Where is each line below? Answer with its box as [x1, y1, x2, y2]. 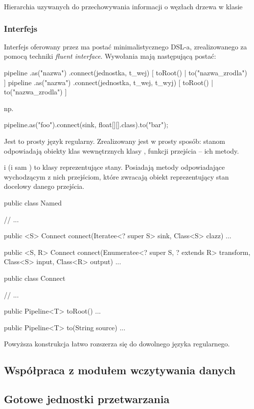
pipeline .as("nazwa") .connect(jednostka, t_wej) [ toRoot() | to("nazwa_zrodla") [4, 68, 247, 77]
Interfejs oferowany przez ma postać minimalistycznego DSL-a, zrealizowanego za [4, 41, 247, 51]
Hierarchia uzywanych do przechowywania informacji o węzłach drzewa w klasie [4, 1, 243, 11]
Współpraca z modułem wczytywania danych [4, 363, 236, 378]
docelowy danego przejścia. [4, 181, 85, 191]
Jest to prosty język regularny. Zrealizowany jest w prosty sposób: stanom [4, 136, 226, 146]
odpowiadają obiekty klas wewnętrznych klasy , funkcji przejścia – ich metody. [4, 145, 239, 156]
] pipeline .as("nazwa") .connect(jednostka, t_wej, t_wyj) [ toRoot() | [4, 77, 213, 87]
